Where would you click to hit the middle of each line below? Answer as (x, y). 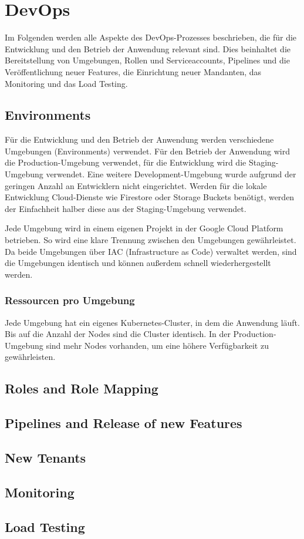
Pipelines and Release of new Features (124, 423)
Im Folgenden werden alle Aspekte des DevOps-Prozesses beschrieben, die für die (151, 37)
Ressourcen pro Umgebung (70, 300)
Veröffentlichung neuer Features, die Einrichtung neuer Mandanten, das (133, 71)
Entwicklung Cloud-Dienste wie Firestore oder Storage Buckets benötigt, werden (150, 197)
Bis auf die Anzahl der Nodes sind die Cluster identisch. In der (118, 334)
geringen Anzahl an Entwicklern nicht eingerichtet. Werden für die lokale (136, 185)
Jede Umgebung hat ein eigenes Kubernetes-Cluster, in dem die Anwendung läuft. (152, 322)
